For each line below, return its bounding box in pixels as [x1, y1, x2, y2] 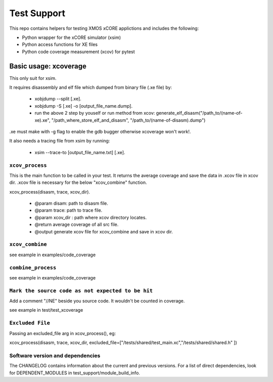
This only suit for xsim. [9, 75, 57, 81]
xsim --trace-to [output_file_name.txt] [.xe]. [34, 149, 125, 155]
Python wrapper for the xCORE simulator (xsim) [22, 34, 121, 40]
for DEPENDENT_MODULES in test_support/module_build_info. [9, 369, 140, 376]
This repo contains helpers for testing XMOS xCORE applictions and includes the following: [9, 25, 199, 31]
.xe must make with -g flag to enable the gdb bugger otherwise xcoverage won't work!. [9, 128, 191, 134]
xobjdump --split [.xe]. [34, 96, 82, 102]
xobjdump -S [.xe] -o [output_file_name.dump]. [34, 103, 133, 109]
